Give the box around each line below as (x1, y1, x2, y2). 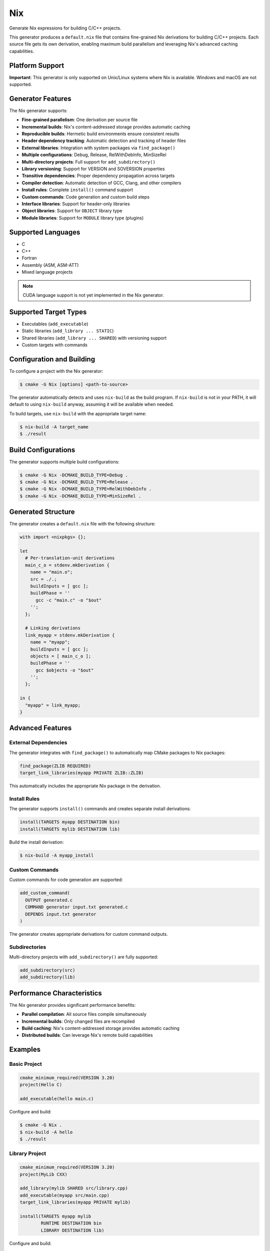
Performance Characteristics (9, 989, 102, 997)
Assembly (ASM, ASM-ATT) (21, 262, 79, 268)
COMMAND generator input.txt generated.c (25, 904, 128, 910)
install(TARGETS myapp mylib (19, 1213, 91, 1219)
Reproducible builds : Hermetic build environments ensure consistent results (21, 131, 179, 137)
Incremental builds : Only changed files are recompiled (21, 1018, 135, 1024)
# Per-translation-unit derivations (25, 555, 115, 561)
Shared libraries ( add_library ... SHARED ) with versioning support (21, 335, 167, 341)
